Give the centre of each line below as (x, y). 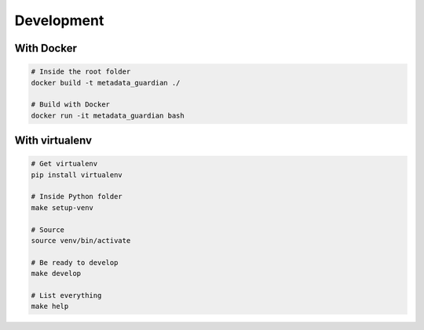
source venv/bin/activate (81, 241)
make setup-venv (62, 207)
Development (59, 20)
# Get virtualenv (64, 164)
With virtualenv (53, 141)
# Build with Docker (70, 105)
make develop (56, 274)
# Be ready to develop (75, 262)
